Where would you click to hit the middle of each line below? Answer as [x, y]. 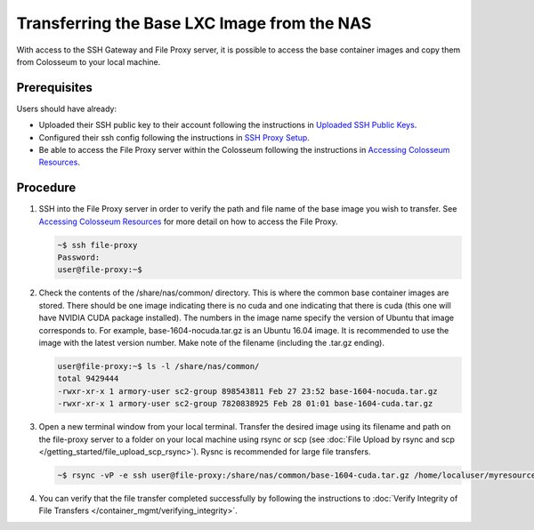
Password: [79, 257]
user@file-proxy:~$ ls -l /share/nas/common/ [158, 366]
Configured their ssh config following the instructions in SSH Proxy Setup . [174, 137]
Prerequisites [54, 88]
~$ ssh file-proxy [97, 245]
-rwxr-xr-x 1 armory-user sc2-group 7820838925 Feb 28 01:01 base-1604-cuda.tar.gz [245, 404]
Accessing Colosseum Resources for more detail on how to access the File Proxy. [188, 221]
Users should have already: [67, 108]
